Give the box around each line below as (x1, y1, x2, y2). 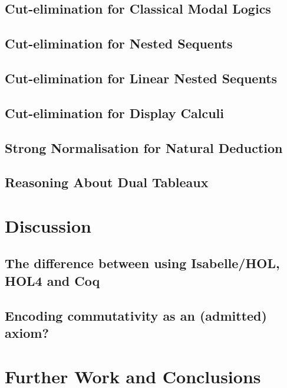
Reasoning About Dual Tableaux (5, 173, 209, 191)
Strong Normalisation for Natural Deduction (5, 138, 283, 156)
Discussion (5, 213, 91, 237)
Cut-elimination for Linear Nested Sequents (5, 69, 278, 87)
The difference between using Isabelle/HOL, (5, 254, 280, 272)
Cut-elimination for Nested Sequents (5, 34, 233, 53)
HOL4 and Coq (5, 271, 100, 289)
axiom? (5, 324, 49, 342)
